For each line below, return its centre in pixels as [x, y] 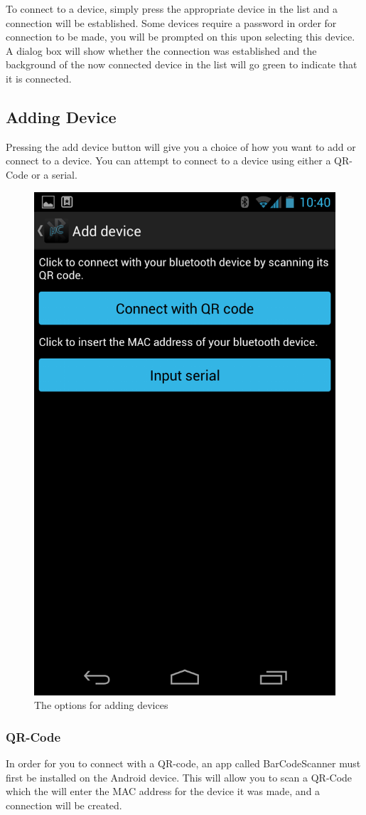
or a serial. [54, 174]
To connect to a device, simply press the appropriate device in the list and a [172, 9]
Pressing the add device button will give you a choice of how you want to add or [181, 146]
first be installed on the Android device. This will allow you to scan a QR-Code [179, 777]
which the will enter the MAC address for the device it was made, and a [163, 791]
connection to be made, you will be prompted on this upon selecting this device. [181, 37]
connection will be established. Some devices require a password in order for [171, 22]
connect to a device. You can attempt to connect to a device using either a [168, 161]
